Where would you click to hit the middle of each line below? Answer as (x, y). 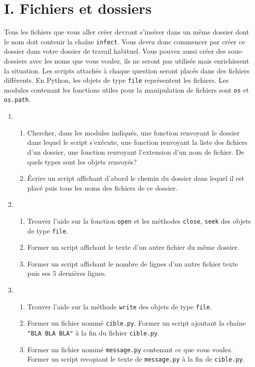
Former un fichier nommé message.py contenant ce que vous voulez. (130, 349)
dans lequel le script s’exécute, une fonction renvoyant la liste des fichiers (137, 142)
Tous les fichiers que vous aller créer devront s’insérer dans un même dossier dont (127, 32)
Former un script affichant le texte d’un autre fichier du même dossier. (133, 247)
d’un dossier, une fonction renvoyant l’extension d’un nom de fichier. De (136, 151)
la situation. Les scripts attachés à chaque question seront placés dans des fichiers (127, 70)
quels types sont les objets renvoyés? (82, 161)
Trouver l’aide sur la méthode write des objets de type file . (120, 306)
